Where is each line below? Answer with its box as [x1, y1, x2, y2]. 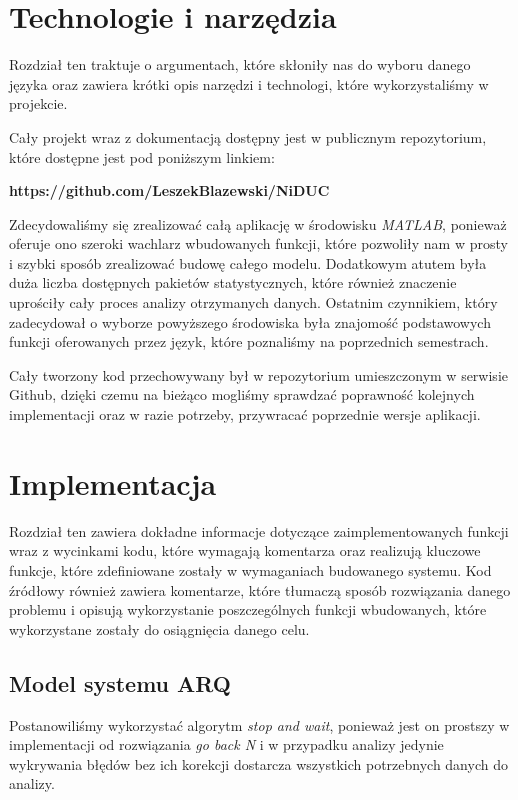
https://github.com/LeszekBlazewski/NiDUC [9, 180, 330, 201]
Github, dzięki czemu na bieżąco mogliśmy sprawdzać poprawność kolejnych [9, 384, 475, 405]
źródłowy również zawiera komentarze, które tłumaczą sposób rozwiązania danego [9, 579, 511, 600]
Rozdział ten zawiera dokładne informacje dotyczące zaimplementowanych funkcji [9, 520, 509, 541]
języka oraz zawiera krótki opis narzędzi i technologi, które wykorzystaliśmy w [9, 73, 489, 94]
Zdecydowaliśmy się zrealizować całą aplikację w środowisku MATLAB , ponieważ [9, 213, 507, 234]
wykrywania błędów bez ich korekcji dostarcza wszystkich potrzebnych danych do [9, 753, 508, 774]
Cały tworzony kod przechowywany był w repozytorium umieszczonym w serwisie [9, 364, 508, 385]
